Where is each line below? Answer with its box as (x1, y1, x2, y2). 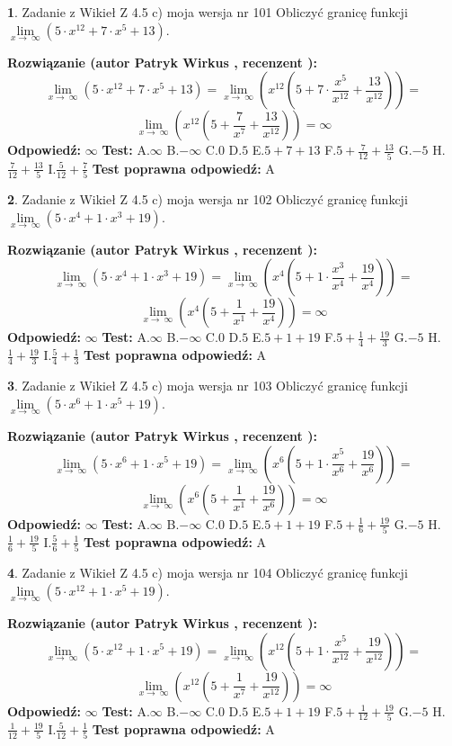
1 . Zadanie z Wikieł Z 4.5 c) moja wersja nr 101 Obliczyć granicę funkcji (7, 3, 408, 21)
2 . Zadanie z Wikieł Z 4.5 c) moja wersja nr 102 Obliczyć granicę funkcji (7, 190, 408, 209)
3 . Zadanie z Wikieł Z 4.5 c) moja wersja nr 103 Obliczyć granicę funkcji (7, 376, 408, 395)
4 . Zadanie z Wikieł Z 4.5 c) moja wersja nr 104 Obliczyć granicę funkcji (7, 563, 408, 582)
